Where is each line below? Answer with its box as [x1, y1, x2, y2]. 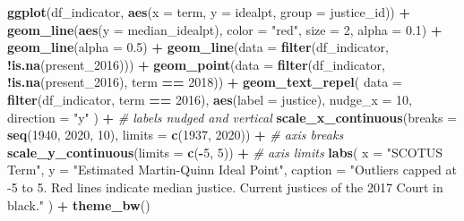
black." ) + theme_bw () [7, 195, 150, 214]
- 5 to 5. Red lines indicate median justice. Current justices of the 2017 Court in [7, 177, 443, 196]
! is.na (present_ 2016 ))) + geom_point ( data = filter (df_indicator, [7, 55, 385, 73]
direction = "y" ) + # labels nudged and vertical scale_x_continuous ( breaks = [7, 107, 458, 126]
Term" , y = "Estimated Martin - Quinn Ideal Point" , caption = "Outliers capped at [7, 160, 458, 179]
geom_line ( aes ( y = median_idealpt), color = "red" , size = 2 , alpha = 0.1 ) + [7, 20, 443, 38]
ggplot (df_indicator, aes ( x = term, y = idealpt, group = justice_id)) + [7, 3, 410, 21]
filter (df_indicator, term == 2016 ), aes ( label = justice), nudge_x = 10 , [7, 89, 412, 108]
